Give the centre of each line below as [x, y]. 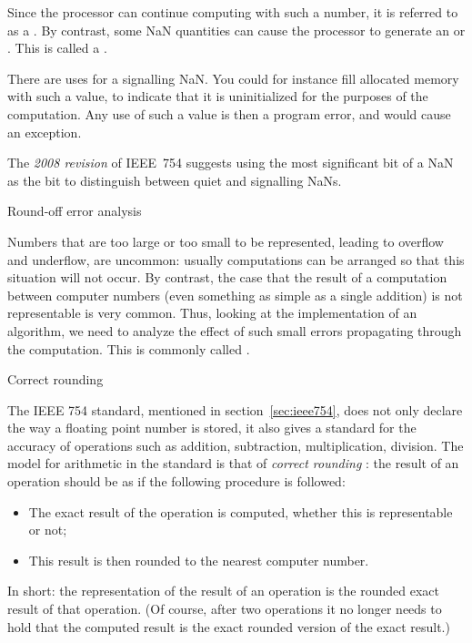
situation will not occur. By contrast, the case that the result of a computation [227, 277]
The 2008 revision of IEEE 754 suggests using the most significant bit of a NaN [231, 163]
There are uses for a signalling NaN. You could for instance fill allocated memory [233, 78]
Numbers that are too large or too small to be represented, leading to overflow [226, 241]
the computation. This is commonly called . [129, 348]
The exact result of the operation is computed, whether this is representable [241, 511]
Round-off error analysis [75, 211]
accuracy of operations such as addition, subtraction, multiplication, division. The [236, 445]
